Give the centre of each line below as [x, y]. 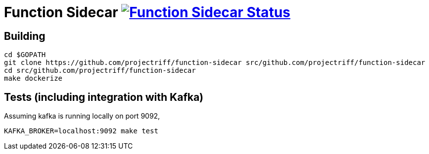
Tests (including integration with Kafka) [104, 97]
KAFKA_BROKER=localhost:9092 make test [81, 131]
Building [25, 36]
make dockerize [33, 78]
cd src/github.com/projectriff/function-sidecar [100, 71]
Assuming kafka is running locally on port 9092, [82, 116]
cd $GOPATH [25, 55]
